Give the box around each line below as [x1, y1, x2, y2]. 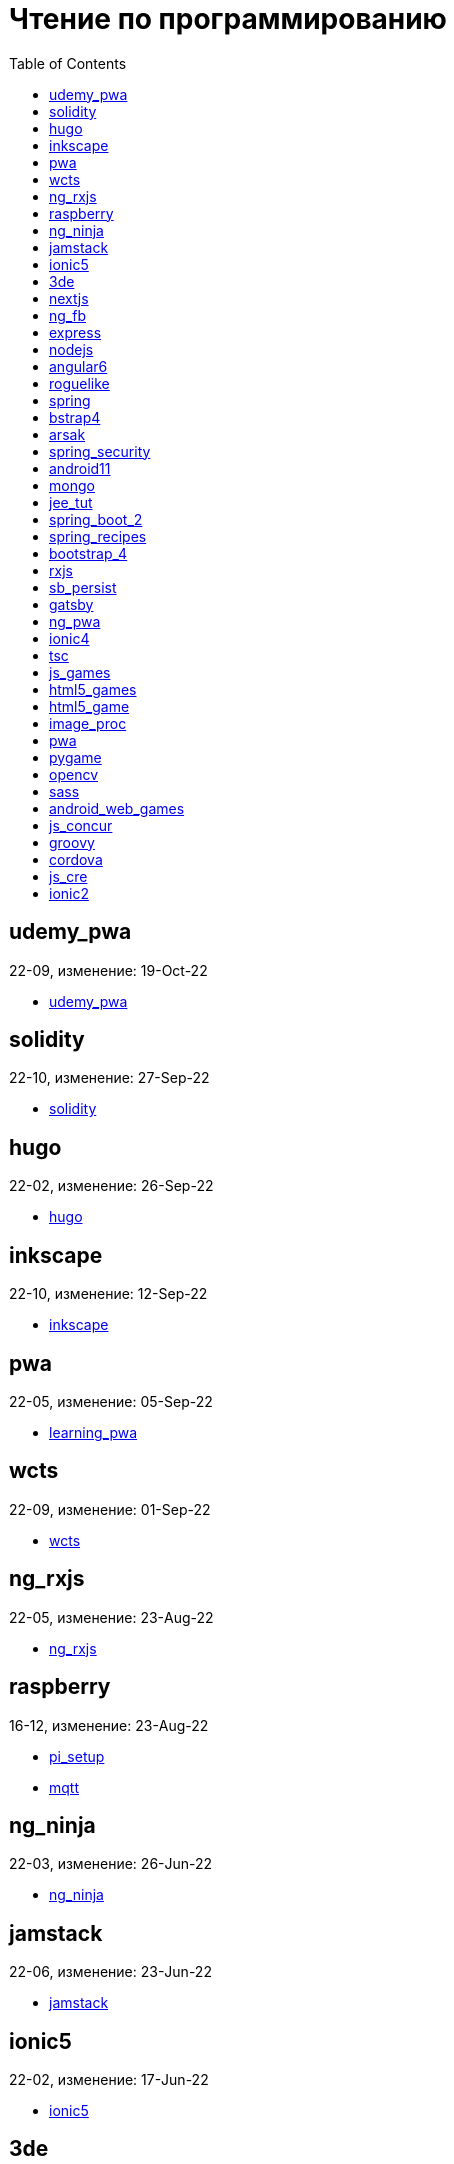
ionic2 [49, 884, 89, 902]
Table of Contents [9, 54, 127, 72]
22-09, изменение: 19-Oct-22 [9, 961, 208, 979]
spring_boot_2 [49, 510, 143, 528]
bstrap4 [49, 408, 101, 426]
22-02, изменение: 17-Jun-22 [9, 2071, 209, 2089]
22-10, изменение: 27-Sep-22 [9, 1069, 210, 1087]
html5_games [49, 680, 137, 698]
